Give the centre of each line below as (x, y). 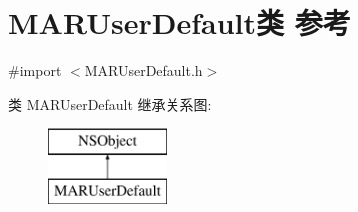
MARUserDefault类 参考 (179, 22)
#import (35, 70)
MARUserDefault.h (143, 70)
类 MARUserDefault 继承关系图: (110, 103)
